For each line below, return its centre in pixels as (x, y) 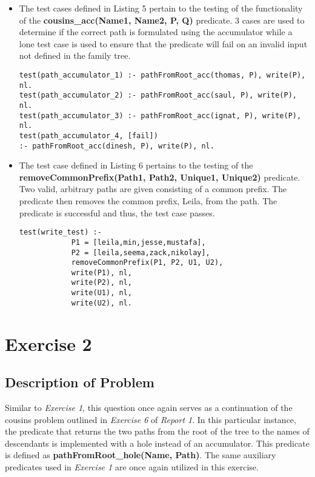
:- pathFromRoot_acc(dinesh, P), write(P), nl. (117, 146)
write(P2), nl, (101, 283)
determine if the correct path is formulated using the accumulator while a (156, 32)
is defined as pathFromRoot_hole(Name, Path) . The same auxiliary (141, 455)
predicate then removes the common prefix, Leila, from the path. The (148, 201)
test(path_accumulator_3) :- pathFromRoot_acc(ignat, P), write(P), (160, 115)
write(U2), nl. (101, 303)
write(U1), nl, (101, 293)
